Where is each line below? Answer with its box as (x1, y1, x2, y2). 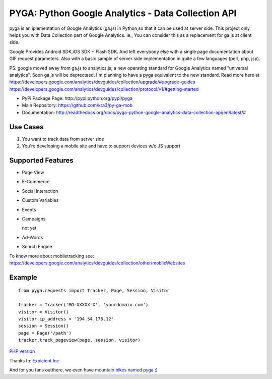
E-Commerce (22, 179, 50, 185)
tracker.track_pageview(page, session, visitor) (18, 337, 141, 343)
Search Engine (22, 244, 52, 250)
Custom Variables (22, 197, 59, 203)
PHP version (9, 348, 35, 354)
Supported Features (9, 156, 74, 165)
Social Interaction (22, 188, 58, 194)
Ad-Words (22, 234, 43, 240)
